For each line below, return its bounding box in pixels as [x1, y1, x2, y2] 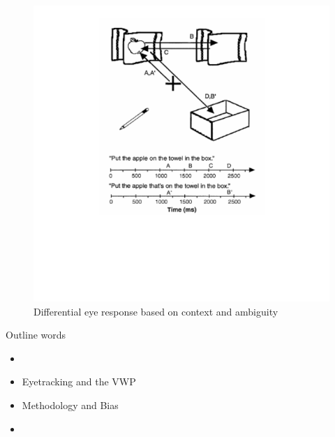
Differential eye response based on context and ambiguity [33, 304, 278, 318]
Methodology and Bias [22, 397, 119, 412]
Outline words [6, 327, 66, 342]
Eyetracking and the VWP [22, 374, 136, 389]
